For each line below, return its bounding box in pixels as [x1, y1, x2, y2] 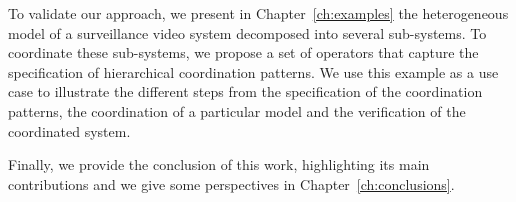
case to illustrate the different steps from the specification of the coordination [8, 81, 483, 102]
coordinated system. [8, 120, 131, 141]
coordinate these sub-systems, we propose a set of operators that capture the [8, 42, 479, 63]
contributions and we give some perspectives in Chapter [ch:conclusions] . [8, 173, 455, 194]
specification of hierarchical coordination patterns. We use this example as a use [8, 61, 499, 82]
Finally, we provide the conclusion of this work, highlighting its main [8, 154, 430, 175]
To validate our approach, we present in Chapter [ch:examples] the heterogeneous [8, 3, 509, 23]
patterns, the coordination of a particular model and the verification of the [8, 100, 466, 121]
